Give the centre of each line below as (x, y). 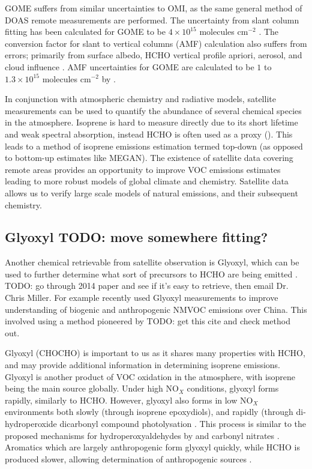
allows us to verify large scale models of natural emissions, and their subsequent (151, 192)
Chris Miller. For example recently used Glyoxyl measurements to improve (142, 298)
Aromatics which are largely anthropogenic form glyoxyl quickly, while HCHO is (152, 447)
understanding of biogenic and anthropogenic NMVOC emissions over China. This (156, 309)
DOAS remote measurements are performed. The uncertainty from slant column (152, 20)
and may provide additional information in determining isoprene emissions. (143, 365)
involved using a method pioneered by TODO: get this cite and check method (148, 321)
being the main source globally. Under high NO (92, 388)
